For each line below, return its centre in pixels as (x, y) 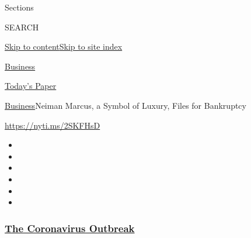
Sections (19, 7)
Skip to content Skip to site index (64, 46)
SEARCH (22, 27)
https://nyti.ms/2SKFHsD (53, 125)
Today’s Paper (31, 86)
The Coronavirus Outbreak (70, 228)
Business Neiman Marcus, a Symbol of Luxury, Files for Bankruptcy (125, 105)
